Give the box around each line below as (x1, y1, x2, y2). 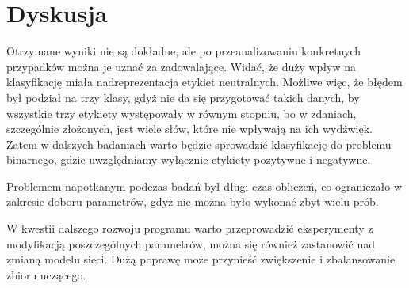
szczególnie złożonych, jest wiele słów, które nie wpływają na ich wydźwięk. (6, 120, 373, 137)
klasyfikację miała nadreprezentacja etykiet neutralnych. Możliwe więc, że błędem (6, 74, 403, 90)
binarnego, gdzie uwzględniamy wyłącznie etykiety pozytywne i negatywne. (6, 151, 371, 168)
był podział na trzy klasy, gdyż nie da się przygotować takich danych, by (6, 89, 360, 105)
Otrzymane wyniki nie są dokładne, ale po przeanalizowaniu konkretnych (6, 43, 361, 59)
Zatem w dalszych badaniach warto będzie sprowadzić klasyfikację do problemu (6, 135, 392, 152)
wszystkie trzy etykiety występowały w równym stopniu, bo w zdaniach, (6, 104, 357, 121)
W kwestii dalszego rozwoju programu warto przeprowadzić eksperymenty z (6, 220, 373, 237)
